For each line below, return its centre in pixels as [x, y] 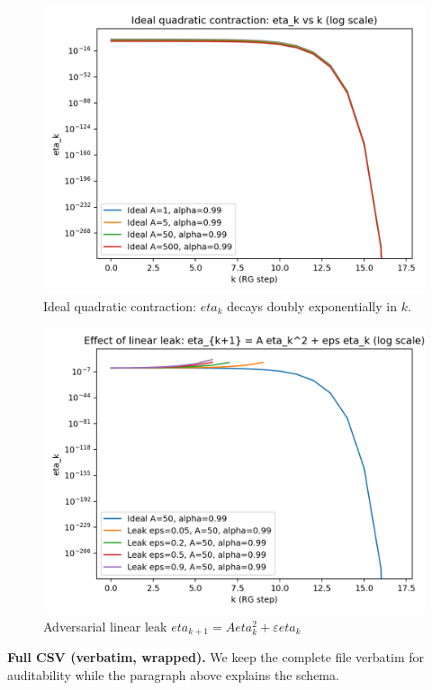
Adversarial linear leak [105, 626]
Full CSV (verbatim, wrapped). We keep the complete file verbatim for [216, 657]
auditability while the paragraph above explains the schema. [173, 674]
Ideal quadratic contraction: [120, 305]
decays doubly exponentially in [312, 305]
